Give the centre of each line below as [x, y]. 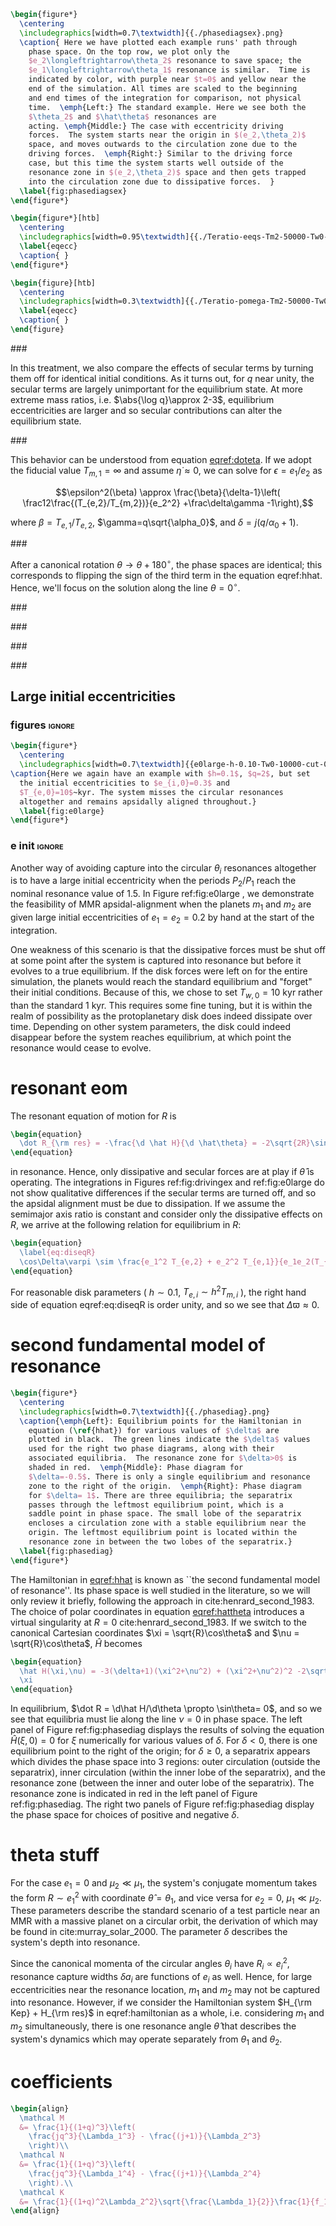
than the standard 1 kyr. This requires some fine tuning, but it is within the [161, 1005]
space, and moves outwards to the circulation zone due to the [163, 145]
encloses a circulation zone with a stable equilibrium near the [167, 1523]
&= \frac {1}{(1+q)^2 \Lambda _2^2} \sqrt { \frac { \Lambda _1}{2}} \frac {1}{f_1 [174, 2201]
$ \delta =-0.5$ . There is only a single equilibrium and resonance [169, 1476]
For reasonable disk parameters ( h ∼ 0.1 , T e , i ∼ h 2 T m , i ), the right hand [158, 1292]
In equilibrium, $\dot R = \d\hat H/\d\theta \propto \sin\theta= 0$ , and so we [166, 1709]
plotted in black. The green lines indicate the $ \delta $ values [169, 1440]
